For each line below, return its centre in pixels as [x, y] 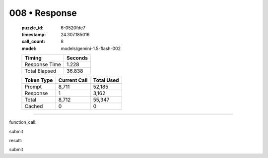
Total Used [106, 80]
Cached [34, 106]
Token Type [39, 80]
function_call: [23, 122]
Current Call [73, 80]
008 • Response [43, 13]
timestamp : [34, 34]
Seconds [77, 58]
